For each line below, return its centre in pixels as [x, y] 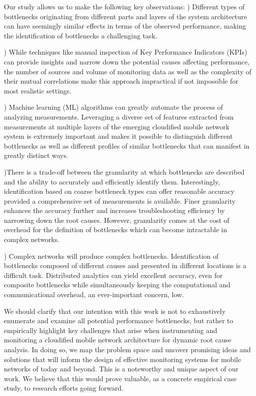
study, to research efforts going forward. [64, 388]
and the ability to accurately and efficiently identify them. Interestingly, [112, 181]
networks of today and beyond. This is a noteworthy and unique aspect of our [121, 369]
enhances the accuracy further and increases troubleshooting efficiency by [114, 210]
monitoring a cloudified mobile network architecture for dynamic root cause [118, 340]
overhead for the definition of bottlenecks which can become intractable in [116, 229]
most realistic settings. [38, 90]
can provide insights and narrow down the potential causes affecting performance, [127, 61]
